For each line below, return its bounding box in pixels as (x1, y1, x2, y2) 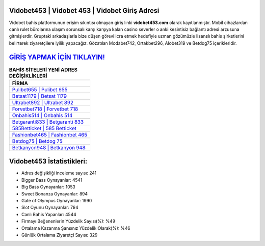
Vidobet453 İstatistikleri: (9, 157, 88, 165)
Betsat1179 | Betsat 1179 (12, 92, 67, 99)
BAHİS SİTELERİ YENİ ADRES (9, 66, 78, 73)
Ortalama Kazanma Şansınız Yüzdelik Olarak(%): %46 (21, 225, 131, 231)
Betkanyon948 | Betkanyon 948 (12, 144, 86, 151)
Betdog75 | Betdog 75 (12, 137, 63, 144)
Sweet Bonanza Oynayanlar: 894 (21, 191, 88, 196)
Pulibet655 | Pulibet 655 (12, 86, 68, 93)
